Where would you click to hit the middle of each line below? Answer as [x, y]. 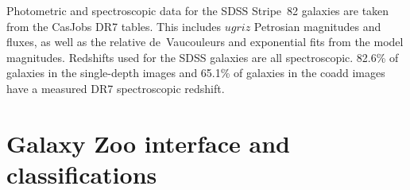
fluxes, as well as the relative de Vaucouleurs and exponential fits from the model [205, 42]
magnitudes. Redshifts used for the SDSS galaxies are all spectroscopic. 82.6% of [203, 57]
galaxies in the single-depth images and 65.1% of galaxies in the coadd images [196, 73]
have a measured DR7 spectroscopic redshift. [116, 88]
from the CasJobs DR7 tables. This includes [114, 26]
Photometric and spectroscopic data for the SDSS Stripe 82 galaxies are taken [198, 10]
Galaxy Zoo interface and [148, 143]
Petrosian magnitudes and [317, 26]
